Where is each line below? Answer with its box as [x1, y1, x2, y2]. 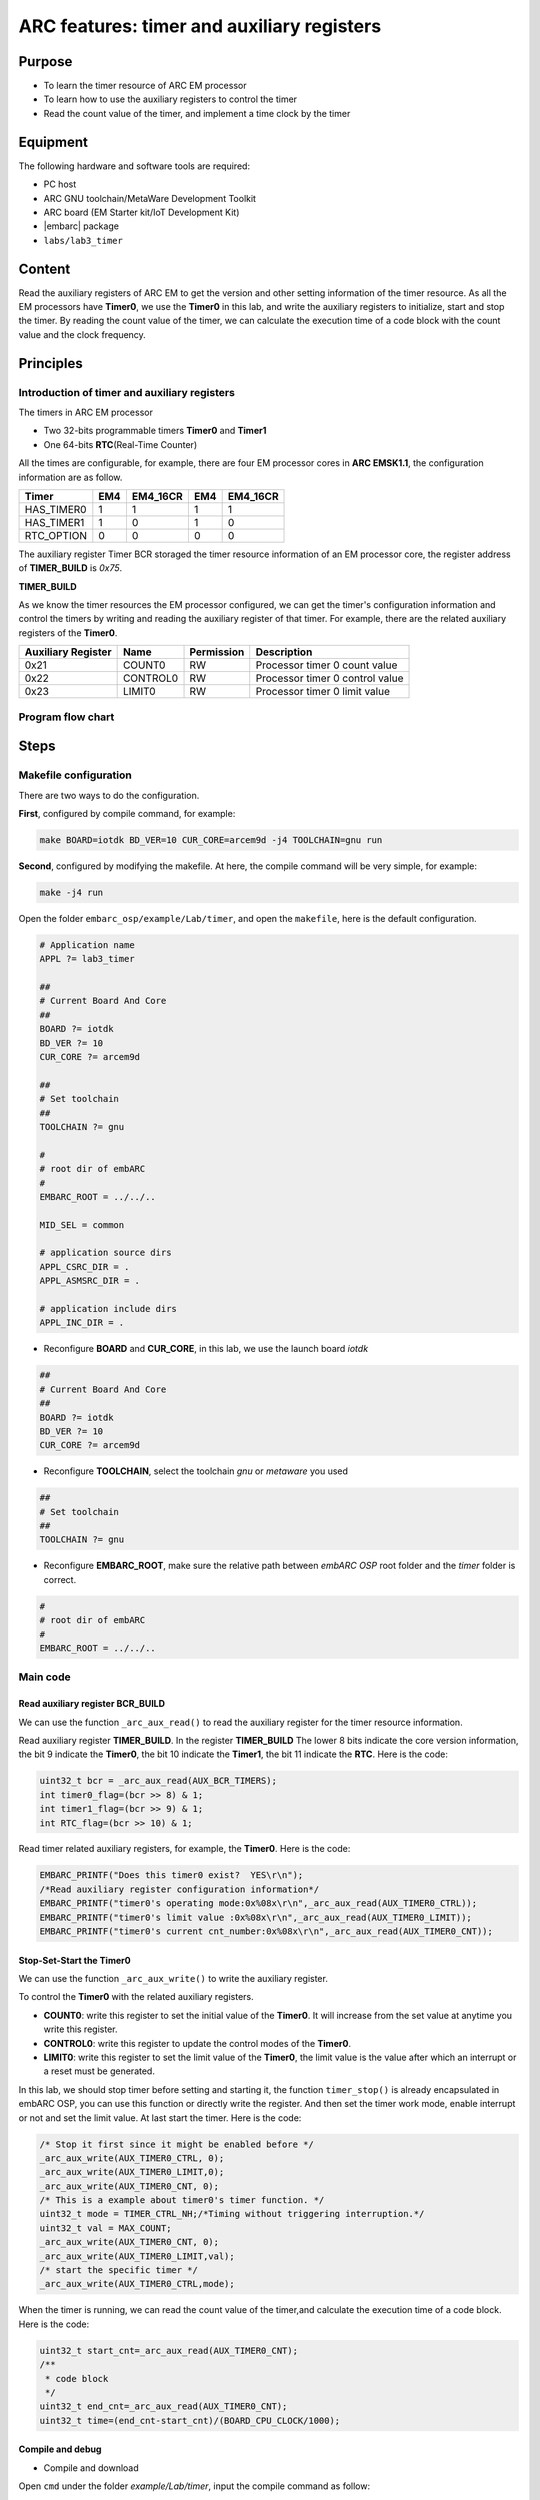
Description [255, 645, 313, 659]
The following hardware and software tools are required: [18, 160, 250, 172]
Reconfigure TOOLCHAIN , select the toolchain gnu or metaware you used [43, 1465, 349, 1477]
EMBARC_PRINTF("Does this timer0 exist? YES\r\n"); [39, 1870, 304, 1881]
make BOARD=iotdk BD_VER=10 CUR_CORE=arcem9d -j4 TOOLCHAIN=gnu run [39, 834, 383, 845]
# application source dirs [39, 1247, 172, 1259]
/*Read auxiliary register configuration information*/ [39, 1883, 320, 1895]
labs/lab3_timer [43, 235, 124, 246]
